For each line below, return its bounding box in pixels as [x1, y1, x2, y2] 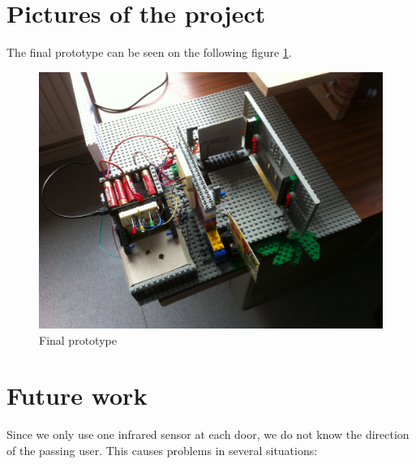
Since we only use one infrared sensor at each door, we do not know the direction [6, 426, 410, 443]
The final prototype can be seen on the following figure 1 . [6, 44, 292, 61]
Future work [6, 379, 148, 412]
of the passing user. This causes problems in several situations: [6, 441, 318, 458]
